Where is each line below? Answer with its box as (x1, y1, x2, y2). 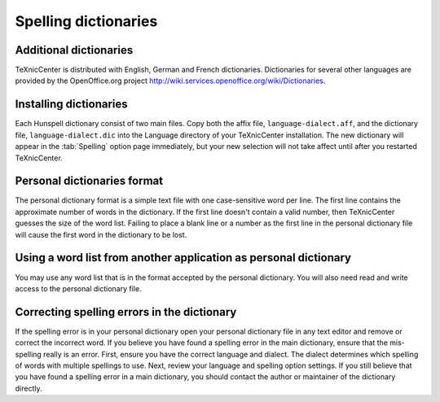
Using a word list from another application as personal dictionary (15, 251, 352, 264)
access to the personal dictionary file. (15, 283, 142, 293)
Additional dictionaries (15, 43, 134, 57)
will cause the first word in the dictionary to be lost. (15, 229, 187, 239)
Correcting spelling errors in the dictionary (15, 305, 237, 319)
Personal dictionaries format (15, 174, 163, 188)
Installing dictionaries (15, 98, 128, 111)
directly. (15, 383, 42, 393)
